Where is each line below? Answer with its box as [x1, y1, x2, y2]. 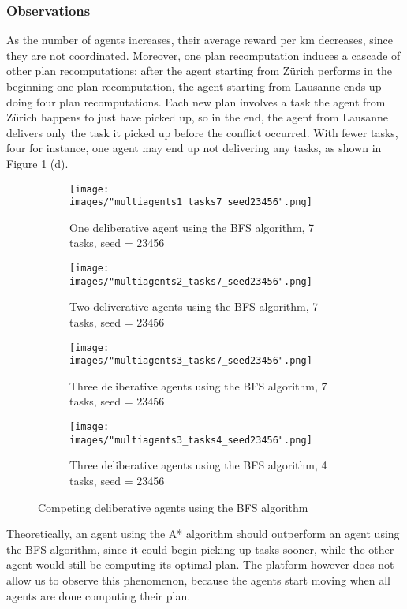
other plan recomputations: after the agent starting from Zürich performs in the [6, 62, 393, 79]
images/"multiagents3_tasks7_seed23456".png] [69, 355, 312, 367]
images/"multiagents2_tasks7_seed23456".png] [69, 275, 312, 287]
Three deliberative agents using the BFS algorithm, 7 [69, 377, 327, 394]
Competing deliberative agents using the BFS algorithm [38, 499, 308, 515]
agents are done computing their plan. [6, 587, 191, 603]
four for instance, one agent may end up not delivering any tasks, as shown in [6, 140, 382, 156]
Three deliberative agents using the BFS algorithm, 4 [69, 457, 327, 473]
